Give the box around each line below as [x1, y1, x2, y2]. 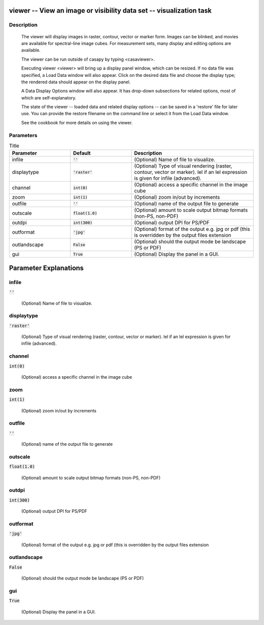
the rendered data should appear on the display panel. [21, 79, 131, 85]
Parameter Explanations [9, 264, 84, 272]
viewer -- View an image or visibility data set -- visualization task [9, 6, 212, 15]
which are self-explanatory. [21, 95, 77, 100]
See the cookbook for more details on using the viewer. [21, 120, 133, 125]
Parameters [9, 132, 38, 139]
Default [73, 150, 91, 157]
